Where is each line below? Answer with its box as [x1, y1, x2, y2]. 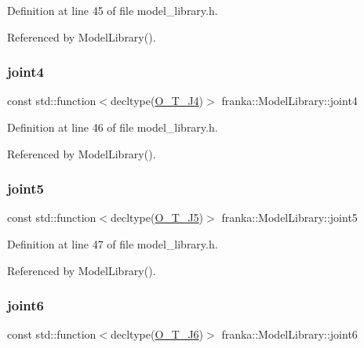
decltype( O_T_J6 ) [111, 326, 204, 343]
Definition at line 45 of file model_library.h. [7, 2, 218, 18]
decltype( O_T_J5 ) [111, 209, 204, 226]
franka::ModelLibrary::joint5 [221, 209, 358, 226]
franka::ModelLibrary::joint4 [221, 92, 358, 109]
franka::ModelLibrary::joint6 [221, 326, 358, 343]
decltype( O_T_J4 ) [111, 92, 204, 109]
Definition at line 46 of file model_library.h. [7, 119, 218, 135]
